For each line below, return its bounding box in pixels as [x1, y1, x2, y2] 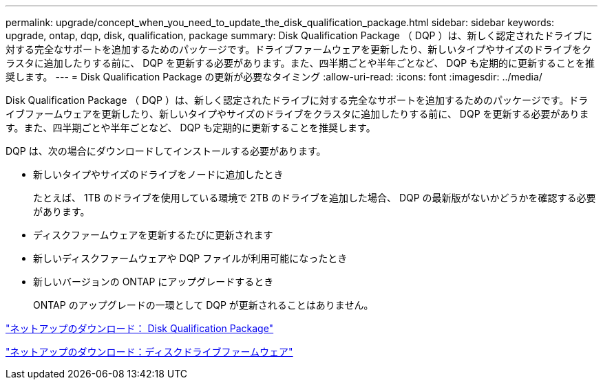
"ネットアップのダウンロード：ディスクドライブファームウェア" [6, 346, 293, 357]
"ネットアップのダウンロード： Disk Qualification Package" [6, 322, 274, 334]
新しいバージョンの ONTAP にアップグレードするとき [33, 276, 274, 287]
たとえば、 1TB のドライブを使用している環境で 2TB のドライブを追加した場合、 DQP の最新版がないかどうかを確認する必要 [33, 192, 596, 203]
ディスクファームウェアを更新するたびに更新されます [33, 229, 273, 241]
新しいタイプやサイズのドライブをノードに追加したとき [33, 168, 284, 180]
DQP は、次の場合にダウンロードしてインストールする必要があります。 [6, 145, 326, 157]
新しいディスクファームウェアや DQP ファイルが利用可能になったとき [33, 252, 348, 264]
